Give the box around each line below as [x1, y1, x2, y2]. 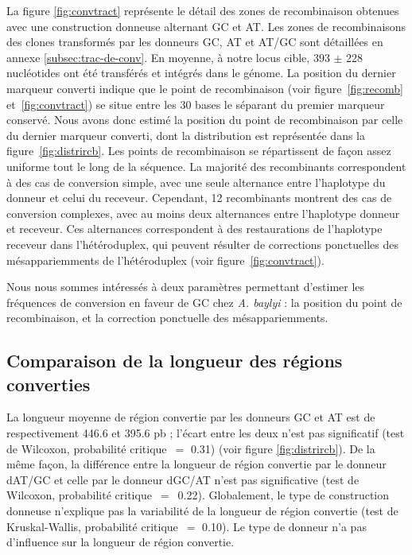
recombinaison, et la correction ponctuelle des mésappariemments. [6, 309, 328, 326]
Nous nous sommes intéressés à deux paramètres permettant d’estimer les [6, 278, 365, 295]
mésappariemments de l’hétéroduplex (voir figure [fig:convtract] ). [6, 251, 325, 268]
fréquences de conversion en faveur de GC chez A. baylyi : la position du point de [6, 293, 402, 310]
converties [6, 371, 91, 396]
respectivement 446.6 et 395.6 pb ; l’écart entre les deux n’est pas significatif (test [6, 425, 405, 441]
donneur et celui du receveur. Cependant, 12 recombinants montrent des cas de [6, 189, 392, 206]
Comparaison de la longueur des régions [6, 348, 343, 373]
